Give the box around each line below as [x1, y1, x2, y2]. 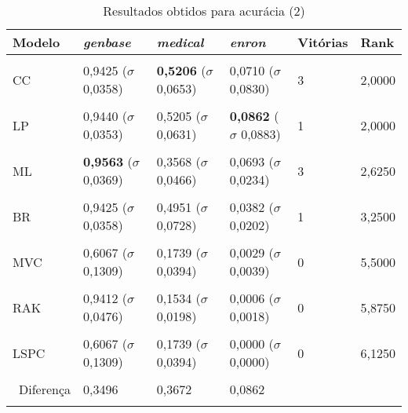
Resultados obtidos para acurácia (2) [103, 2, 305, 20]
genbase [83, 33, 131, 51]
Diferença [19, 380, 71, 398]
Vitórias [297, 33, 348, 51]
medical [156, 33, 204, 51]
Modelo [13, 33, 60, 51]
